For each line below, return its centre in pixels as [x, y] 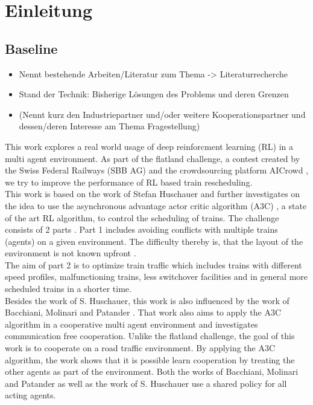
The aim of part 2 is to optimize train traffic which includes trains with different [153, 264]
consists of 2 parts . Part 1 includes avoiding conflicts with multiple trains [141, 229]
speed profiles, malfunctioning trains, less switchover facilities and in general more [156, 277]
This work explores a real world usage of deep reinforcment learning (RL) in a [149, 146]
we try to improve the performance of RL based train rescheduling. [129, 182]
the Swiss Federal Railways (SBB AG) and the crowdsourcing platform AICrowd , [157, 170]
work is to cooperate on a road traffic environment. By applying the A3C [140, 348]
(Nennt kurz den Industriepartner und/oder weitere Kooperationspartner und [162, 114]
